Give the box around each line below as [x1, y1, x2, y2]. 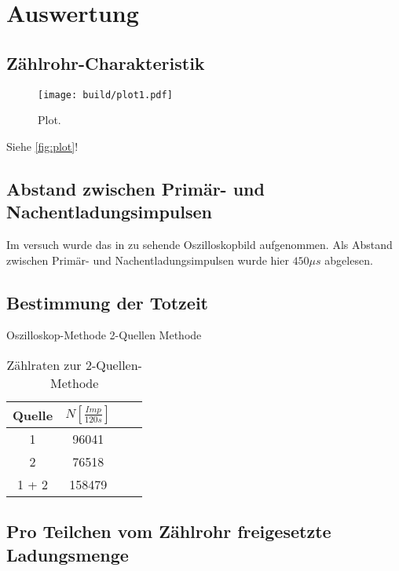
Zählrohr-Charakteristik [6, 50, 205, 75]
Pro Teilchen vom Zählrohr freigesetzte [6, 519, 331, 544]
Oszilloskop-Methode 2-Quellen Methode [6, 327, 202, 343]
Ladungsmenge [6, 542, 129, 566]
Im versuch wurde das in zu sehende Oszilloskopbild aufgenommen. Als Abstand [6, 236, 393, 253]
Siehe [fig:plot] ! [6, 137, 79, 154]
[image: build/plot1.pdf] [38, 89, 173, 101]
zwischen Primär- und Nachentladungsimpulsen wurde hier [6, 251, 289, 268]
